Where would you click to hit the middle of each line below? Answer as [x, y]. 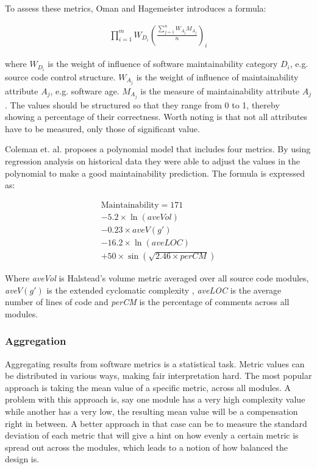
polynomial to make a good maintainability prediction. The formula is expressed [155, 173]
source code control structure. [60, 76]
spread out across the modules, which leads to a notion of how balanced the [147, 447]
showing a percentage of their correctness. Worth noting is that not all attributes [156, 117]
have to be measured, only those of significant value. [102, 128]
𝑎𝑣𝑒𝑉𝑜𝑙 [159, 217]
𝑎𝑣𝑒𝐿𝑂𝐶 [167, 243]
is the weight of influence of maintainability [217, 76]
